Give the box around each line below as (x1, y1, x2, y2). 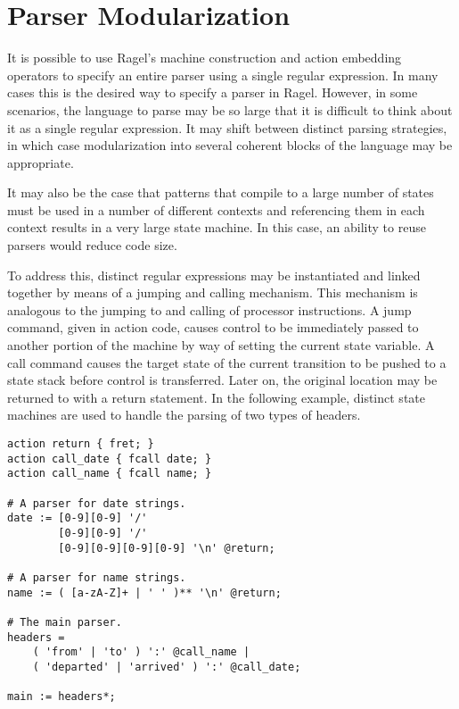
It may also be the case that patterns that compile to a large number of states (7, 183, 434, 202)
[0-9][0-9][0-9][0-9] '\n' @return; (58, 541, 275, 555)
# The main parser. (7, 615, 122, 629)
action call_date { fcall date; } (7, 452, 212, 465)
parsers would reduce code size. (7, 236, 177, 254)
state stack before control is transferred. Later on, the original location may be (7, 371, 438, 389)
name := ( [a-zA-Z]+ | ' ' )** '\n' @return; (7, 586, 282, 599)
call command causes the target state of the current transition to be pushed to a (7, 353, 447, 371)
